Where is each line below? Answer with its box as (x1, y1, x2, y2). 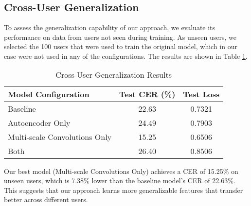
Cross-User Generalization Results (55, 69, 172, 80)
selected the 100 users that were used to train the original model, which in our (4, 41, 237, 51)
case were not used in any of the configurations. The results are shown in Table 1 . (4, 51, 248, 61)
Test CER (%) (119, 88, 176, 100)
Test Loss (183, 88, 220, 100)
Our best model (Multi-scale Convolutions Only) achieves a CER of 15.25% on (4, 166, 238, 176)
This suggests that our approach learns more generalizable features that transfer (4, 185, 243, 195)
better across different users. (4, 194, 88, 205)
